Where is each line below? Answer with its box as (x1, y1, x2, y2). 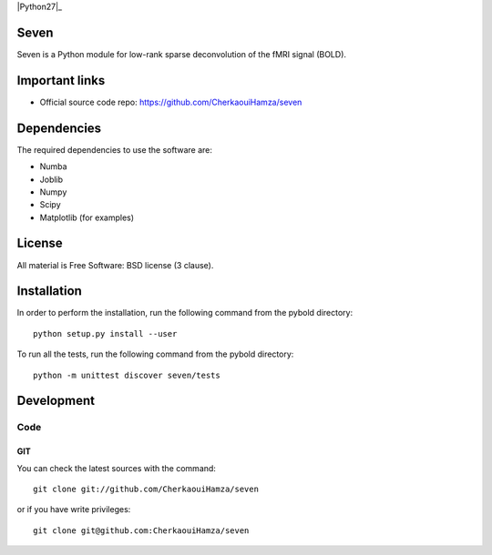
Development (16, 393, 96, 409)
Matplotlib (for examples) (39, 212, 135, 223)
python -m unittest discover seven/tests (33, 369, 220, 380)
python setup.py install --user (33, 328, 178, 338)
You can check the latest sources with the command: (16, 462, 216, 473)
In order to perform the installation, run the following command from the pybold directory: (16, 308, 354, 318)
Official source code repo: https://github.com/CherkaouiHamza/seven (39, 96, 302, 107)
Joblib (39, 174, 64, 185)
